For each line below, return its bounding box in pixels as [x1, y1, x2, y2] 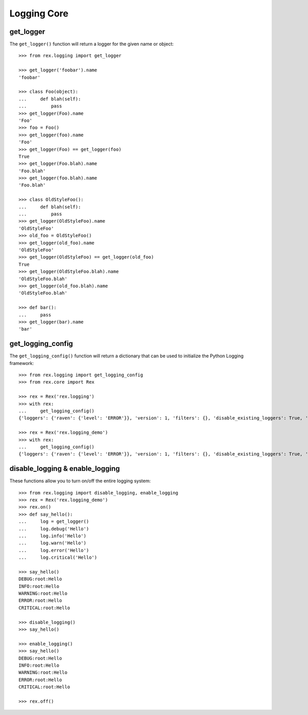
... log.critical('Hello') [18, 555, 98, 560]
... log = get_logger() [18, 519, 89, 524]
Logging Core [9, 8, 69, 19]
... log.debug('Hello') [18, 526, 89, 531]
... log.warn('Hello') [18, 540, 87, 546]
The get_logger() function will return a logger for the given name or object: [9, 41, 174, 47]
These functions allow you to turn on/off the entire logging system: [9, 478, 151, 484]
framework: [9, 360, 34, 366]
